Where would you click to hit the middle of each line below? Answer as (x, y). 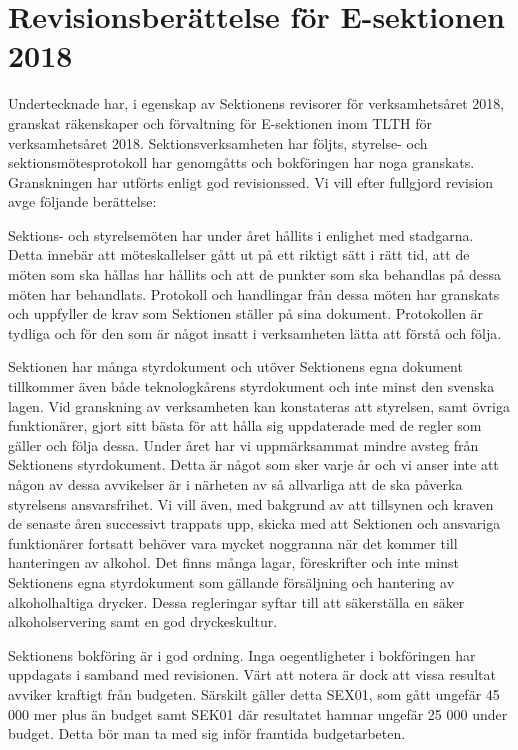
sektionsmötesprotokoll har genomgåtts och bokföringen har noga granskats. (241, 162)
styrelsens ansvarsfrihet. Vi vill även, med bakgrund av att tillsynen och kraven (251, 503)
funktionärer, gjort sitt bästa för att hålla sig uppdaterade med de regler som (245, 425)
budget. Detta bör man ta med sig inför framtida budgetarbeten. (207, 733)
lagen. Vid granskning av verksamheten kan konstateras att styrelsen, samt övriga (259, 405)
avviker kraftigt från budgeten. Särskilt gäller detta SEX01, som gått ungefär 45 (254, 693)
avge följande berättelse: (82, 201)
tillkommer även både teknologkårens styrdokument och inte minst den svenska (251, 386)
